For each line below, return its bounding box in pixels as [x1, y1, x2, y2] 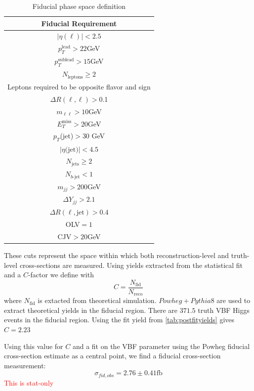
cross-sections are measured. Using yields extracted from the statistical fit [19, 260, 243, 270]
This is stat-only [4, 377, 54, 388]
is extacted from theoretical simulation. [38, 295, 157, 305]
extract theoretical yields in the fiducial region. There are [4, 304, 178, 315]
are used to [216, 295, 251, 305]
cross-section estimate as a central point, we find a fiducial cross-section [4, 350, 221, 361]
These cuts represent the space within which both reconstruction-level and [4, 250, 229, 260]
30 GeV [82, 130, 105, 141]
